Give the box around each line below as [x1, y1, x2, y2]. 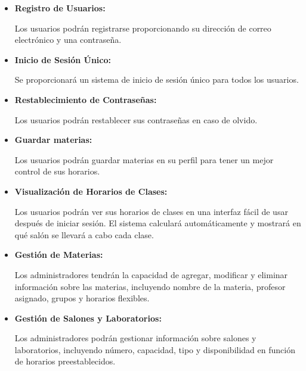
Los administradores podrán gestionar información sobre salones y [14, 332, 256, 344]
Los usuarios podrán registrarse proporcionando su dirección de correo [14, 21, 271, 34]
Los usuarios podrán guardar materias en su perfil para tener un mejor [14, 153, 274, 166]
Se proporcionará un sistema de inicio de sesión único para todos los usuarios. [14, 73, 299, 86]
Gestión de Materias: [14, 248, 103, 261]
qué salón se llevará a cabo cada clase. [14, 228, 154, 241]
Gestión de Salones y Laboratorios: [14, 311, 162, 324]
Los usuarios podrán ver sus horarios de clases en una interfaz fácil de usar [14, 205, 288, 217]
